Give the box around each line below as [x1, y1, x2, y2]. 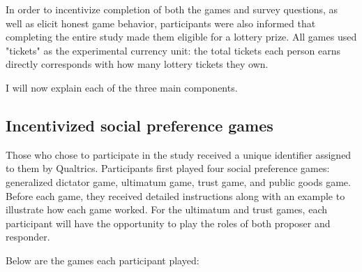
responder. [6, 229, 50, 244]
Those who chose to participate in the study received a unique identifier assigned [6, 147, 352, 162]
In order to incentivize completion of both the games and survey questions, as [6, 2, 338, 16]
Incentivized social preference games [6, 114, 273, 136]
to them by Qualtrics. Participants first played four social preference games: [6, 161, 330, 176]
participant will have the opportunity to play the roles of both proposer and [6, 215, 331, 230]
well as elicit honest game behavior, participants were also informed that [6, 15, 316, 30]
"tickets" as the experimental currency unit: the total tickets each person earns [6, 43, 341, 57]
